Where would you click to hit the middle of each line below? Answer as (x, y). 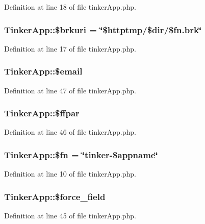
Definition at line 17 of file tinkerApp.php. (70, 48)
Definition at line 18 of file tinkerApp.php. (70, 7)
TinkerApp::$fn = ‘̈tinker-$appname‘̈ (81, 154)
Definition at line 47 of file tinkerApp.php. (70, 90)
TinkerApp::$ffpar (42, 113)
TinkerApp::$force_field (55, 196)
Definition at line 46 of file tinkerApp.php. (70, 132)
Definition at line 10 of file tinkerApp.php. (70, 174)
